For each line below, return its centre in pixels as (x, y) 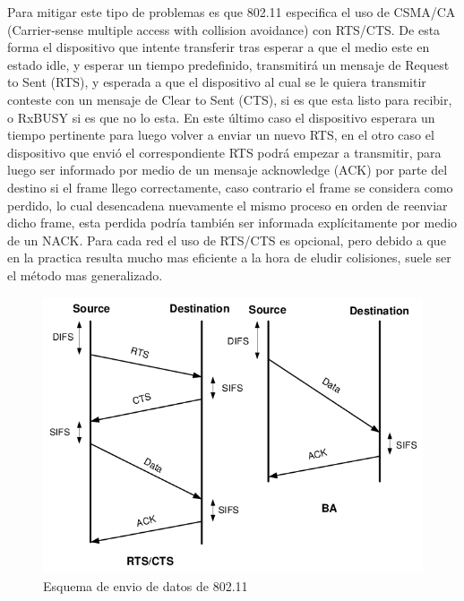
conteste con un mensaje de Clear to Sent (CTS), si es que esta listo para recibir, (230, 99)
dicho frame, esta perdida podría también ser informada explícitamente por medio (232, 223)
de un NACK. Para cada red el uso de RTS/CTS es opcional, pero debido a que (227, 240)
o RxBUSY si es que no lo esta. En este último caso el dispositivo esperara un (221, 117)
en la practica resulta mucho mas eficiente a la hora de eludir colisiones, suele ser (229, 258)
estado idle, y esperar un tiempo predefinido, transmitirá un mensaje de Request (228, 64)
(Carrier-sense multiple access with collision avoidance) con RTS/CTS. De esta (224, 29)
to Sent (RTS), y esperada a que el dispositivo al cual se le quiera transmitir (217, 82)
